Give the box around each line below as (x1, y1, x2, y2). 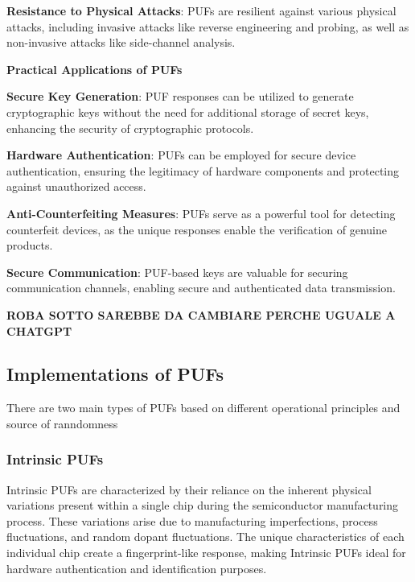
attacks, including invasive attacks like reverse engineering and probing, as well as (6, 18, 409, 35)
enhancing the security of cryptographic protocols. (6, 119, 254, 136)
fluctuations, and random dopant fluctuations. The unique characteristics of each (6, 528, 405, 545)
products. (6, 237, 53, 254)
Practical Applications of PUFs (6, 60, 183, 77)
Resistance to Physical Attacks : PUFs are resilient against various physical (6, 2, 397, 19)
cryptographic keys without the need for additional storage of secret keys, (6, 103, 369, 120)
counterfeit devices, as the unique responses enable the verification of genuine (6, 221, 387, 237)
